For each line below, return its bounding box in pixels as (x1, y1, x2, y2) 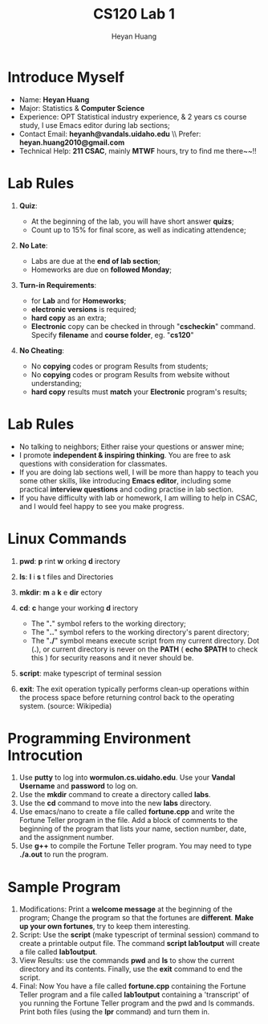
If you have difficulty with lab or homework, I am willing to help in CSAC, (18, 492, 258, 503)
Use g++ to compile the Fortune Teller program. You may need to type (18, 841, 252, 851)
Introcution (7, 746, 83, 764)
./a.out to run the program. (18, 849, 109, 859)
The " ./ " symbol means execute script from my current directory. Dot (30, 635, 260, 645)
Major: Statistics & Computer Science (18, 103, 145, 113)
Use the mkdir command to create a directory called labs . (18, 790, 211, 800)
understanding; (30, 378, 82, 388)
